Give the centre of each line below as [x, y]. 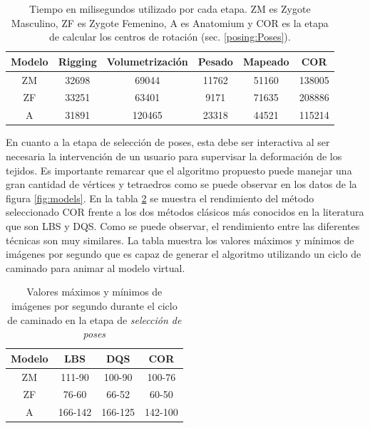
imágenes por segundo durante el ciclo [94, 305]
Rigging [77, 61]
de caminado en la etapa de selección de [94, 319]
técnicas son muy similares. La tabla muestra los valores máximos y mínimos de [180, 240]
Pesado [215, 61]
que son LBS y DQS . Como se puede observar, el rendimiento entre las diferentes [183, 225]
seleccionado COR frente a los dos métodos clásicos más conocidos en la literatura [185, 212]
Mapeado [266, 61]
